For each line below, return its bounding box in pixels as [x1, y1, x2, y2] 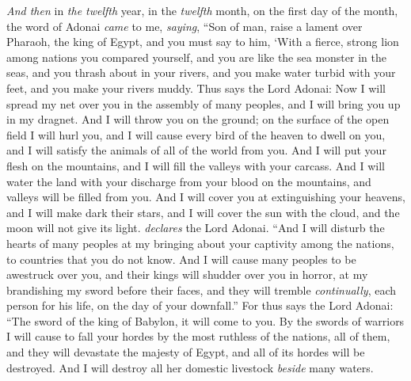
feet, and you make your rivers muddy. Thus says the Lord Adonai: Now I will [6, 79, 386, 96]
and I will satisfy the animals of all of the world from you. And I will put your [6, 142, 386, 158]
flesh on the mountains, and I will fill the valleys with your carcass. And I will [6, 157, 386, 173]
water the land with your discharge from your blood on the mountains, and [6, 173, 371, 189]
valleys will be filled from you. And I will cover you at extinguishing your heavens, [6, 189, 405, 205]
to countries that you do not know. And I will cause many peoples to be [6, 250, 356, 267]
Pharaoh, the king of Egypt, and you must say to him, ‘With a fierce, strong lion [6, 33, 399, 50]
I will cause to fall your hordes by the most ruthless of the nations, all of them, [6, 328, 390, 345]
